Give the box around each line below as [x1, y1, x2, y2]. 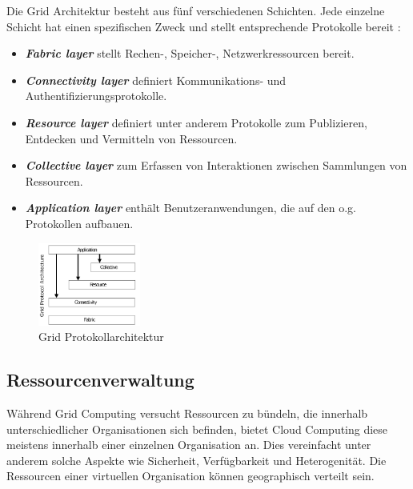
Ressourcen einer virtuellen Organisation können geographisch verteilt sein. [6, 467, 375, 484]
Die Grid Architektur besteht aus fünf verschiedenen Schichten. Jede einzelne [6, 2, 385, 18]
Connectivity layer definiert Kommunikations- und [25, 71, 287, 88]
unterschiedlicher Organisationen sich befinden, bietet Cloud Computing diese [6, 420, 388, 437]
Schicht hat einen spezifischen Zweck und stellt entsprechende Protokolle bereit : [6, 18, 401, 34]
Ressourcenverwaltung [6, 367, 194, 392]
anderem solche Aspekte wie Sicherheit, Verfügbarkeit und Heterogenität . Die [6, 451, 387, 468]
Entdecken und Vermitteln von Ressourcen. [25, 130, 238, 146]
